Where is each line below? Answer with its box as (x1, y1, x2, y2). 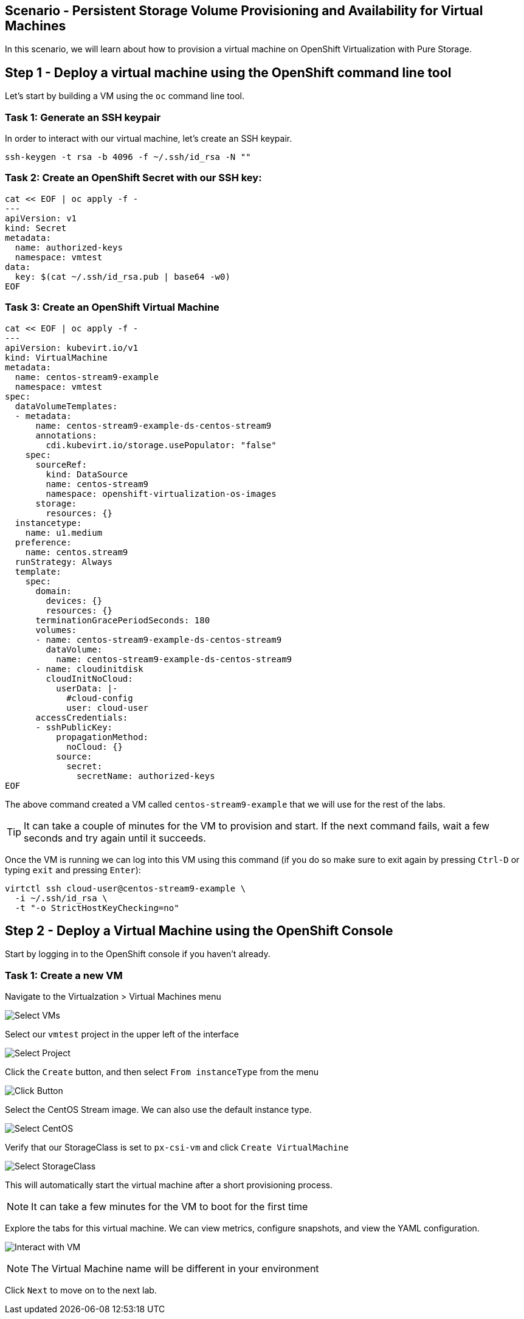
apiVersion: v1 (5, 213, 77, 223)
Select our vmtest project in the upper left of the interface (5, 1029, 240, 1040)
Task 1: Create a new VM (5, 969, 123, 981)
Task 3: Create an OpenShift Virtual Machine (5, 301, 219, 314)
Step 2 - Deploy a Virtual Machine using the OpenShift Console (5, 923, 393, 938)
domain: (35, 586, 72, 596)
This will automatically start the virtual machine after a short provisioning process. (5, 1180, 333, 1191)
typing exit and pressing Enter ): (5, 864, 141, 875)
